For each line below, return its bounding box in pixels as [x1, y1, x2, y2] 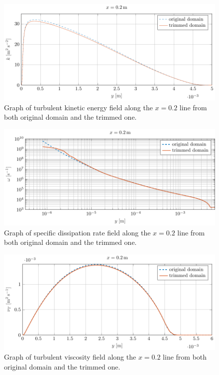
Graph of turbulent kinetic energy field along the [4, 102, 153, 112]
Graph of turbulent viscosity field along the [4, 352, 136, 362]
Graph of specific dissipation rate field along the [4, 227, 151, 237]
